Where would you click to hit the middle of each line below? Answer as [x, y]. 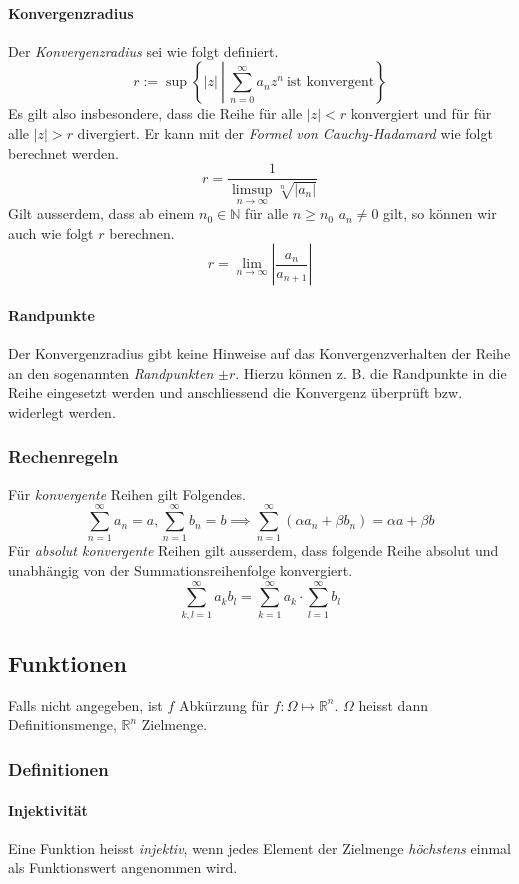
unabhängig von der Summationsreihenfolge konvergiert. [180, 569]
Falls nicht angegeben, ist [85, 704]
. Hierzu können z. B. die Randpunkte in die [371, 372]
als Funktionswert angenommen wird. [123, 867]
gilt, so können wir [440, 213]
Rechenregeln [63, 456]
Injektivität [48, 809]
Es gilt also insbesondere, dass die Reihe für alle [155, 113]
